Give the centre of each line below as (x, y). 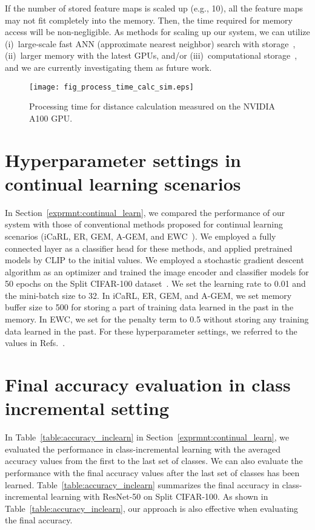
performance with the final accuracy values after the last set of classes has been (152, 472)
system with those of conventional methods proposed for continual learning (144, 224)
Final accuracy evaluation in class (148, 384)
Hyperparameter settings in (123, 159)
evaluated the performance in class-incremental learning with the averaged (143, 449)
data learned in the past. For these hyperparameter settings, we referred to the (151, 331)
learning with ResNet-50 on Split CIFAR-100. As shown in (159, 496)
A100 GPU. (51, 118)
